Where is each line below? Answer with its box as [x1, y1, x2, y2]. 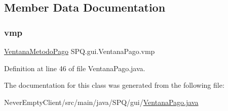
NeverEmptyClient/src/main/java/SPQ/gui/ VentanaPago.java [4, 96, 199, 107]
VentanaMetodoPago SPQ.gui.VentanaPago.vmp [4, 46, 155, 56]
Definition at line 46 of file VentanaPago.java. [4, 63, 145, 73]
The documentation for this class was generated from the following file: [4, 80, 224, 90]
